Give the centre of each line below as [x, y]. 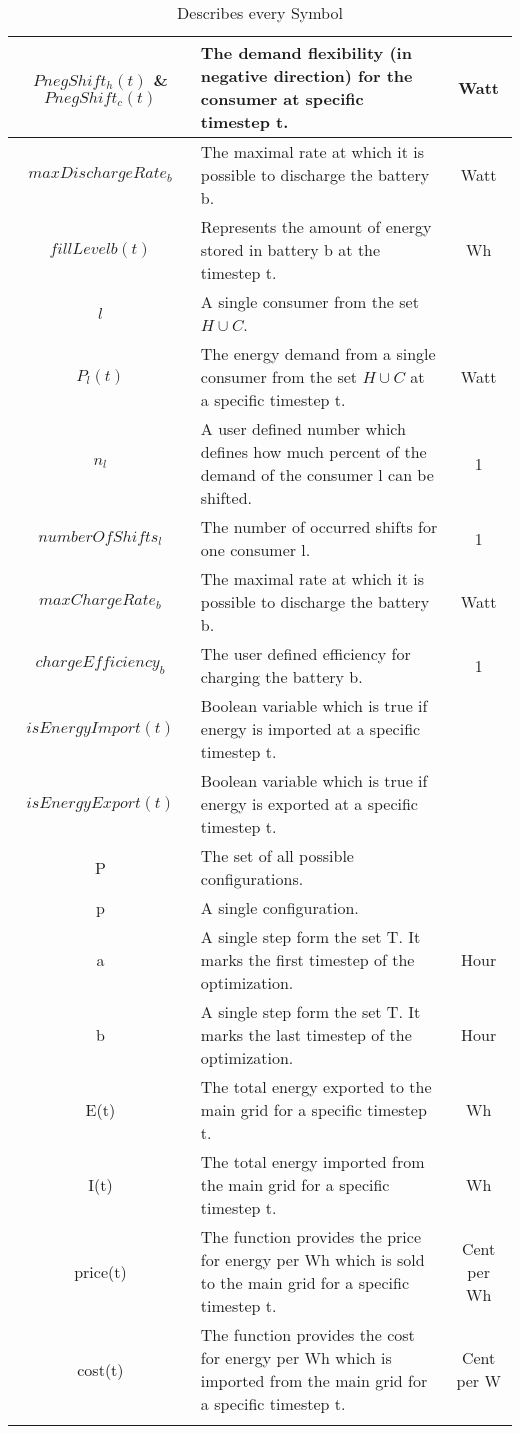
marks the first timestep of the [307, 959]
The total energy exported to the [316, 1086]
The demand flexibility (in [306, 52]
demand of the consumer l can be [317, 474]
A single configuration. [279, 907]
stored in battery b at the [290, 249]
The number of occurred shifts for [319, 526]
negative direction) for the [306, 75]
